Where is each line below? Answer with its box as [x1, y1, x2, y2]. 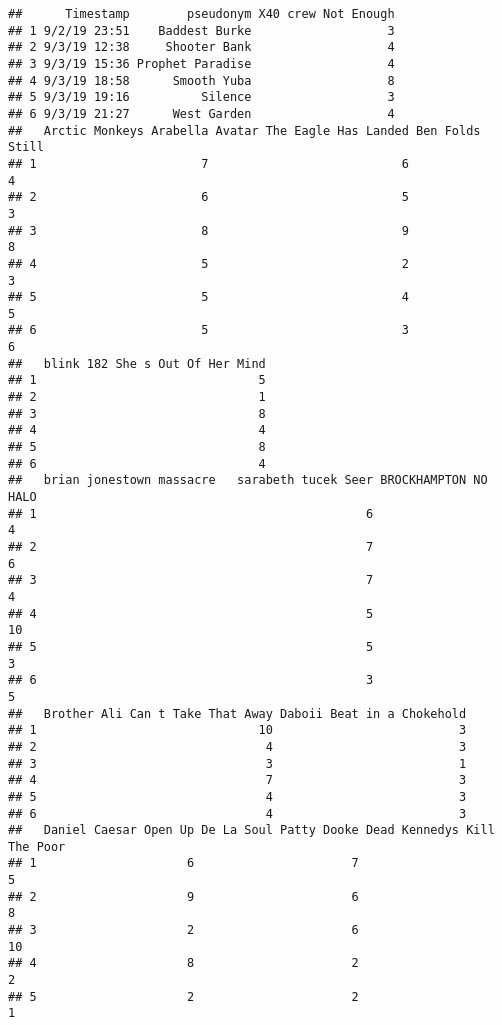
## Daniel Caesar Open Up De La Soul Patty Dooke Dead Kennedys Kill [8, 823, 495, 838]
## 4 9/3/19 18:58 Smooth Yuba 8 [8, 73, 395, 88]
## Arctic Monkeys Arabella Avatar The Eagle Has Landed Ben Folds [8, 123, 481, 138]
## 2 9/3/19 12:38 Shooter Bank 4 [8, 40, 395, 55]
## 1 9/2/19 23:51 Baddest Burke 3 [8, 23, 395, 38]
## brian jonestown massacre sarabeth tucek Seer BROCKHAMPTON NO [8, 473, 488, 488]
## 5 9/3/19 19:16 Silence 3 [8, 90, 395, 105]
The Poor [8, 839, 66, 854]
